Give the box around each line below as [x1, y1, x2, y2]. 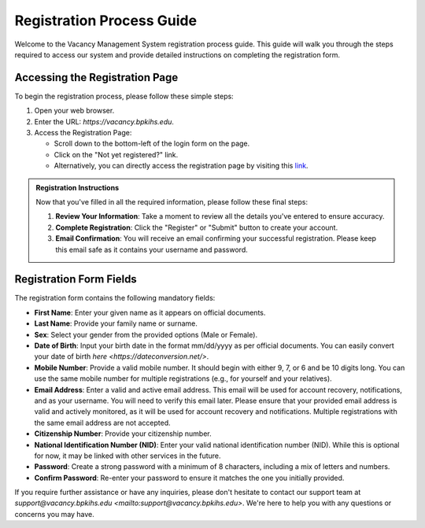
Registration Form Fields [14, 272, 137, 286]
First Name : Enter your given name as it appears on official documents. [34, 308, 266, 317]
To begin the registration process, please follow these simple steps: [14, 91, 234, 101]
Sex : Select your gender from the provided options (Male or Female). [34, 330, 258, 339]
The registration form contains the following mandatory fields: [14, 294, 216, 303]
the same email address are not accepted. [34, 418, 171, 427]
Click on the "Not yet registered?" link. [54, 150, 179, 159]
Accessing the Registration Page [14, 71, 179, 84]
